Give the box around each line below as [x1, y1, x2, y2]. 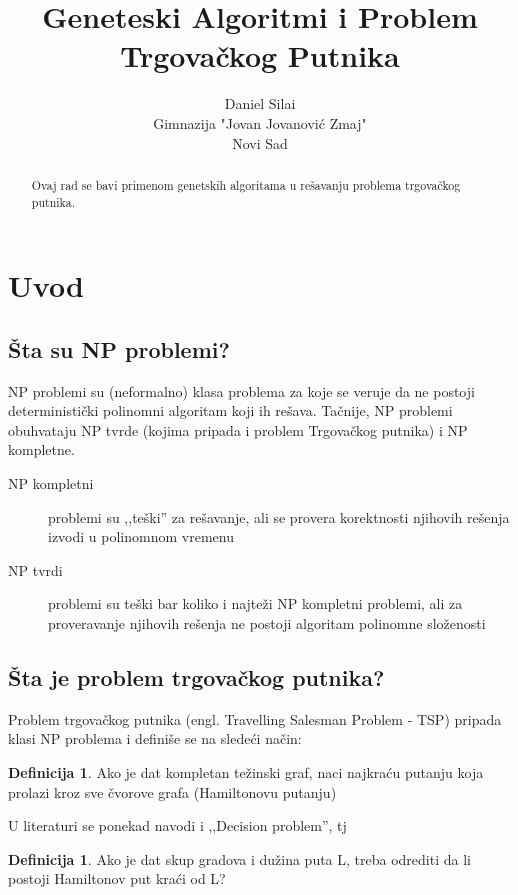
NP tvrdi [8, 559, 63, 580]
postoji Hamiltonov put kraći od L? [8, 868, 226, 889]
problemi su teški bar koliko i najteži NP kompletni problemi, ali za [48, 593, 463, 614]
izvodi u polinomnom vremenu [48, 526, 234, 547]
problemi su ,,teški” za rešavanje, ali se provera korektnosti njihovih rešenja [48, 506, 510, 527]
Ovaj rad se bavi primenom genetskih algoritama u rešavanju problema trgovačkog [31, 176, 461, 193]
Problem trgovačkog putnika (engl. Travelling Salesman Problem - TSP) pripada [8, 708, 502, 729]
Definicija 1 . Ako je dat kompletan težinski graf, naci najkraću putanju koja [8, 761, 484, 782]
